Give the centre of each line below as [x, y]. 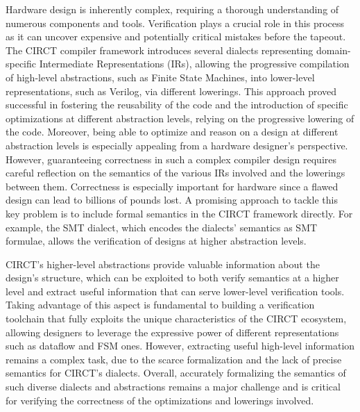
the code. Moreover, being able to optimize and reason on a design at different [172, 132]
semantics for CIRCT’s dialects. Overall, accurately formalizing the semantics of [176, 373]
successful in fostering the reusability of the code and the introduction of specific [177, 105]
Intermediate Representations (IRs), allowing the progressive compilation [194, 64]
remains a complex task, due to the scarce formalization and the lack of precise [174, 359]
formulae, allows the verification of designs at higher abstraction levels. [156, 241]
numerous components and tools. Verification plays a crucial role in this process [175, 23]
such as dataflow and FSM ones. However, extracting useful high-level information [180, 346]
